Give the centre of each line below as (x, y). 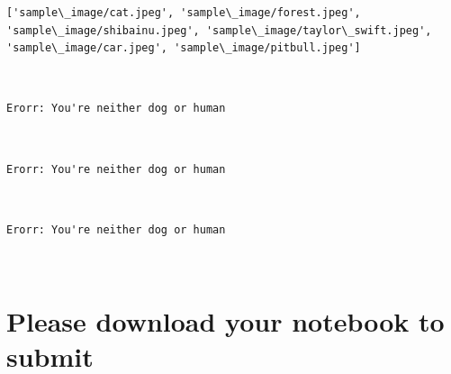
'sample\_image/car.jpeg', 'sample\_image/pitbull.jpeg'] (184, 48)
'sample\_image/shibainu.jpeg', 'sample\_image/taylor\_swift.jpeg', (219, 30)
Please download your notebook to (225, 321)
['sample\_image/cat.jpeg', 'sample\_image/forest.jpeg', (184, 13)
